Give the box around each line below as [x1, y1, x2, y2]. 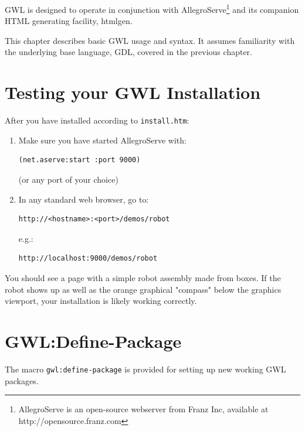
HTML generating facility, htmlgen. [5, 15, 133, 27]
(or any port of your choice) [18, 173, 118, 185]
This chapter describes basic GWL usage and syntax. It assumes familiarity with [5, 34, 295, 46]
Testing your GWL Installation [5, 80, 261, 104]
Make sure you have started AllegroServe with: [18, 134, 187, 146]
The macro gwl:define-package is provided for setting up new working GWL [5, 362, 286, 375]
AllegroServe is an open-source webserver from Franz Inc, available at [18, 403, 269, 415]
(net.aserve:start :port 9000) [18, 156, 141, 165]
